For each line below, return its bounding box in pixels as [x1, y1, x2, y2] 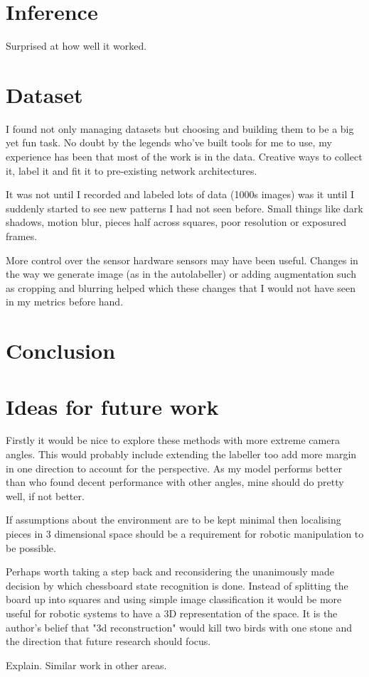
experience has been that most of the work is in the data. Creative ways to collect [6, 149, 363, 164]
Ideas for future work [6, 391, 219, 421]
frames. [6, 229, 38, 243]
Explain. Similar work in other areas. [6, 657, 167, 672]
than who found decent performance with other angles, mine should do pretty [6, 475, 344, 489]
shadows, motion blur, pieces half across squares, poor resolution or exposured [6, 215, 346, 229]
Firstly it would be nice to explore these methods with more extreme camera [6, 433, 340, 448]
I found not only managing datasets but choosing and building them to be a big [6, 121, 354, 136]
